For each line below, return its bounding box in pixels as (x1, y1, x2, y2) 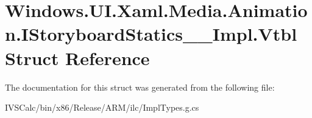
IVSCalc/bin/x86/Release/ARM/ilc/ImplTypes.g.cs (5, 101, 199, 114)
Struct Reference (5, 45, 150, 70)
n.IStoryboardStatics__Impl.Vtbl (5, 21, 297, 46)
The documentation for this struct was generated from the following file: (5, 80, 275, 93)
